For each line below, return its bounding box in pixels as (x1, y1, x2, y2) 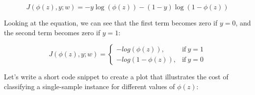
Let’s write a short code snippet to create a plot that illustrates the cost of (4, 71, 229, 82)
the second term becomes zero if (4, 27, 101, 37)
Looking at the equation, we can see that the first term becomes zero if (4, 18, 218, 27)
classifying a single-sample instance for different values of (4, 81, 175, 91)
